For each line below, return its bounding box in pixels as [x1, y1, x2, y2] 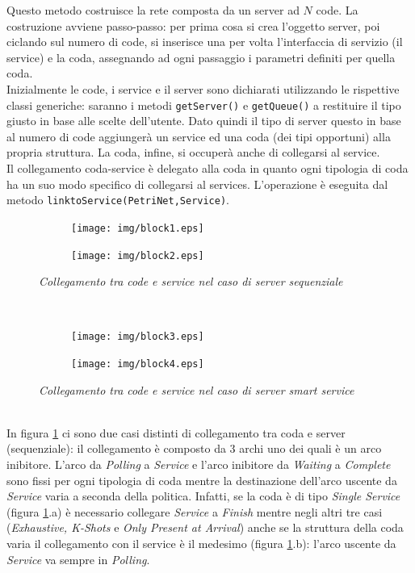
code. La [316, 2, 358, 18]
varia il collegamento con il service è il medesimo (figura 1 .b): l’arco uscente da [6, 535, 396, 551]
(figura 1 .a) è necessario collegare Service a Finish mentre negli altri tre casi [6, 503, 383, 520]
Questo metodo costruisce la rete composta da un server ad [6, 2, 300, 18]
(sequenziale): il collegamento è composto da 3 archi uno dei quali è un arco [6, 440, 382, 457]
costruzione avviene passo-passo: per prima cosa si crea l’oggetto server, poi [6, 17, 380, 34]
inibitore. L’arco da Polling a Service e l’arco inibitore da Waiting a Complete [6, 456, 391, 473]
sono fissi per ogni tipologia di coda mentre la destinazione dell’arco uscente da [6, 471, 397, 488]
